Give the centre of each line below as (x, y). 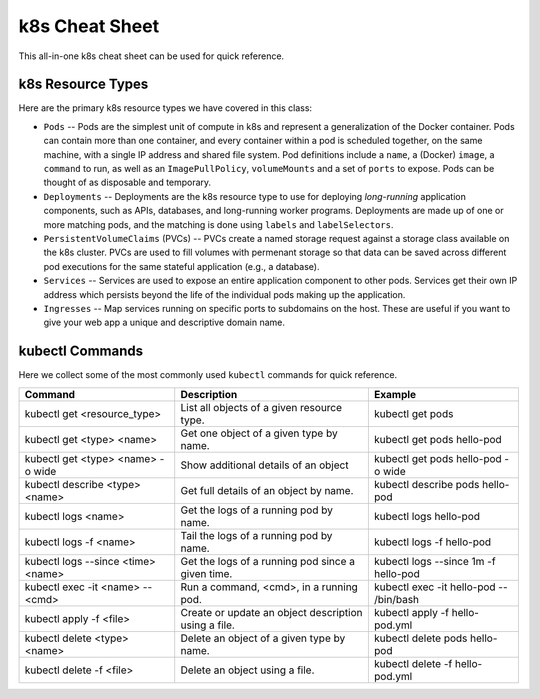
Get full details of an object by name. (267, 490)
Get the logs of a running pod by (257, 510)
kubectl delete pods (420, 638)
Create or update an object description (272, 612)
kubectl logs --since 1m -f (434, 561)
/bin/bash (396, 599)
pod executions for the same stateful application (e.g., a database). (181, 266)
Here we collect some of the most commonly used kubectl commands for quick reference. (208, 375)
